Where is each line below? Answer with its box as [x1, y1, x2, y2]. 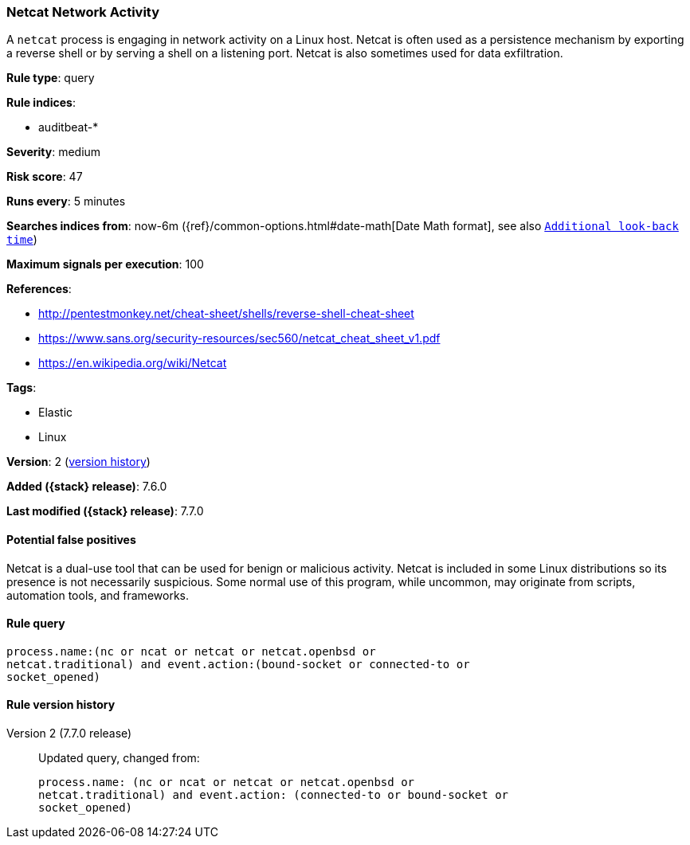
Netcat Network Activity [6, 4, 160, 20]
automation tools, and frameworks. [6, 588, 189, 602]
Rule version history [6, 698, 116, 712]
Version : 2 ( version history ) [6, 455, 151, 469]
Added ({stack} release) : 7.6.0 [6, 479, 167, 494]
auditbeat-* [38, 120, 99, 135]
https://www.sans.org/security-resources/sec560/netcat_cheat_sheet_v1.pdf [38, 331, 441, 346]
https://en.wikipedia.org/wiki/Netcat [38, 356, 227, 370]
